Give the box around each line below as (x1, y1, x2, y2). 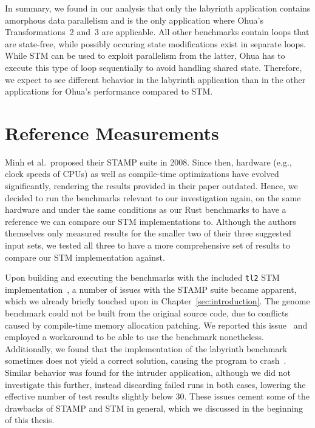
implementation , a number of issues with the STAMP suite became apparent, (5, 283, 297, 295)
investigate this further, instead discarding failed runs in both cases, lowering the (5, 378, 306, 390)
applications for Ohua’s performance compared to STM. (5, 85, 213, 98)
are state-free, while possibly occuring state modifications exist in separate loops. (5, 37, 306, 50)
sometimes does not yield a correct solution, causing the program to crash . (5, 354, 286, 367)
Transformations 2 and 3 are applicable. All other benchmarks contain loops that (5, 25, 310, 38)
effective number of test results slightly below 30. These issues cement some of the (5, 390, 310, 403)
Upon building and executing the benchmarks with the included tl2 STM (5, 271, 280, 284)
